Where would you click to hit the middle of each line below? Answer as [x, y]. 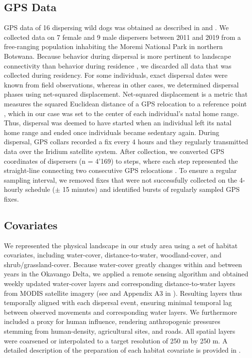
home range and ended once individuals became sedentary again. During [112, 132]
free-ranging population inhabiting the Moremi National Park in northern [113, 46]
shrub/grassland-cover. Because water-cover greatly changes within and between [123, 264]
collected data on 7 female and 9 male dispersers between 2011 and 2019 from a [122, 37]
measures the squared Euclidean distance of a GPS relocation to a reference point [126, 103]
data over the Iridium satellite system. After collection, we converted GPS [114, 151]
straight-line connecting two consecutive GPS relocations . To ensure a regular [120, 170]
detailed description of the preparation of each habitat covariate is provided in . [122, 350]
